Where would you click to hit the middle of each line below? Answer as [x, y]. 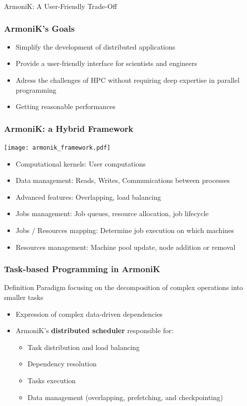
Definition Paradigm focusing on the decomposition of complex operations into [123, 287]
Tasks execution [52, 380]
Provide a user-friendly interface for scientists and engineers [106, 63]
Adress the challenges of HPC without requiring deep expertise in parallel [127, 80]
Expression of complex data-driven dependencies [89, 314]
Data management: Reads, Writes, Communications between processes [123, 180]
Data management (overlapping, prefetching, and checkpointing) [125, 397]
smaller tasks [24, 297]
